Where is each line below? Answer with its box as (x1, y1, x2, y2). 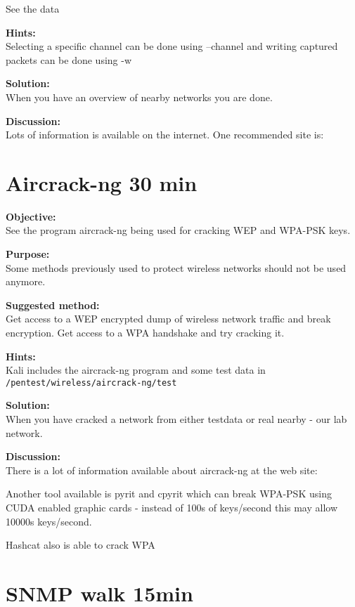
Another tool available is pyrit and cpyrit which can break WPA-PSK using (6, 486, 332, 501)
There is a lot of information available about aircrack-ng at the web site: (6, 462, 318, 477)
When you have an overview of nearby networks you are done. (6, 89, 273, 104)
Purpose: (6, 247, 50, 261)
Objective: (6, 209, 56, 223)
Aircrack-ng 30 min (6, 168, 198, 197)
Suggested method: (6, 297, 100, 312)
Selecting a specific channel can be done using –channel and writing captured (6, 39, 338, 53)
